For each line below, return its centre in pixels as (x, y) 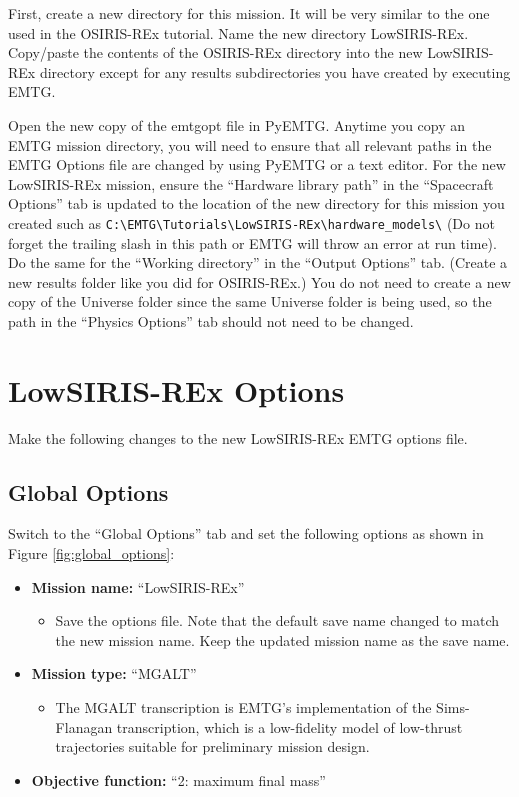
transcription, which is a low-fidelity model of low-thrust (289, 726)
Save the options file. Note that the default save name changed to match (277, 620)
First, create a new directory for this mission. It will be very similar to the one (249, 13)
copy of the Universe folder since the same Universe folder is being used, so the (250, 301)
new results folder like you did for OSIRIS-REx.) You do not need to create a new (259, 281)
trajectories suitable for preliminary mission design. (212, 746)
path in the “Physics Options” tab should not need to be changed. (211, 320)
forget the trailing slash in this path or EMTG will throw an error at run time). (252, 242)
